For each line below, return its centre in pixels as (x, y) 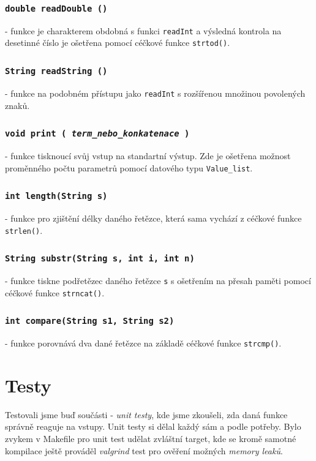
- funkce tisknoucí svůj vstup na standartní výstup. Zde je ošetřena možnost (148, 155)
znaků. (17, 105)
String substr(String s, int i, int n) (100, 259)
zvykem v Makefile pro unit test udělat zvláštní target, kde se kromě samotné (151, 439)
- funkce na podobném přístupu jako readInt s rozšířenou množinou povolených (155, 93)
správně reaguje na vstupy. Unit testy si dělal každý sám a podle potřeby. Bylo (153, 426)
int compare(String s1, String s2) (90, 321)
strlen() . (24, 230)
